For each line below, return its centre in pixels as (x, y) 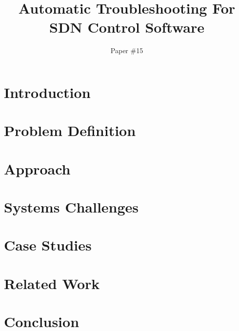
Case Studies (48, 245)
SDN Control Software (127, 27)
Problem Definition (70, 130)
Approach (37, 168)
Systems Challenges (71, 207)
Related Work (52, 283)
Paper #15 (127, 50)
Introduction (47, 92)
